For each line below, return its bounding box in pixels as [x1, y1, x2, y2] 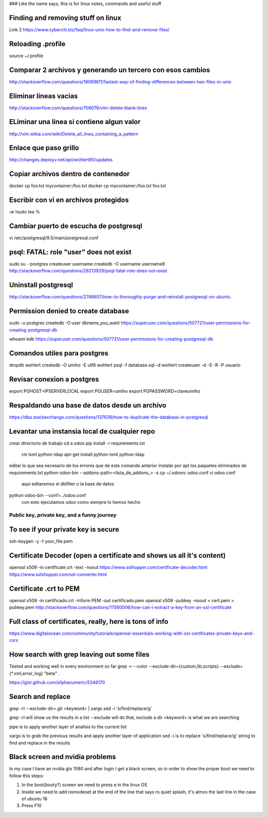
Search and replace [9, 692, 71, 701]
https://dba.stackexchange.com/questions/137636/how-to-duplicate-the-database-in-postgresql [9, 414, 208, 420]
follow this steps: [9, 772, 44, 779]
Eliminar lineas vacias [9, 92, 78, 100]
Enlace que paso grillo [9, 144, 79, 152]
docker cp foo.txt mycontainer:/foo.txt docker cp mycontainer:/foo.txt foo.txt [9, 183, 166, 189]
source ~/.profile [9, 53, 44, 59]
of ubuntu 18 [21, 796, 48, 802]
